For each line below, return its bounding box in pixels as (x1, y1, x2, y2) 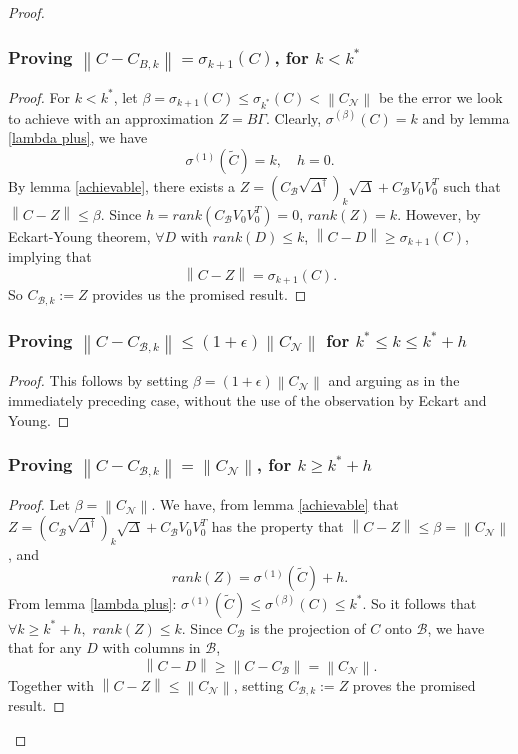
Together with (8, 674, 94, 695)
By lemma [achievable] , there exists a (8, 175, 236, 196)
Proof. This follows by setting (8, 370, 189, 391)
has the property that (211, 516, 344, 537)
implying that (8, 246, 92, 267)
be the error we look (378, 86, 503, 107)
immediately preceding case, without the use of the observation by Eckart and (8, 389, 487, 410)
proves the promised (352, 674, 476, 695)
